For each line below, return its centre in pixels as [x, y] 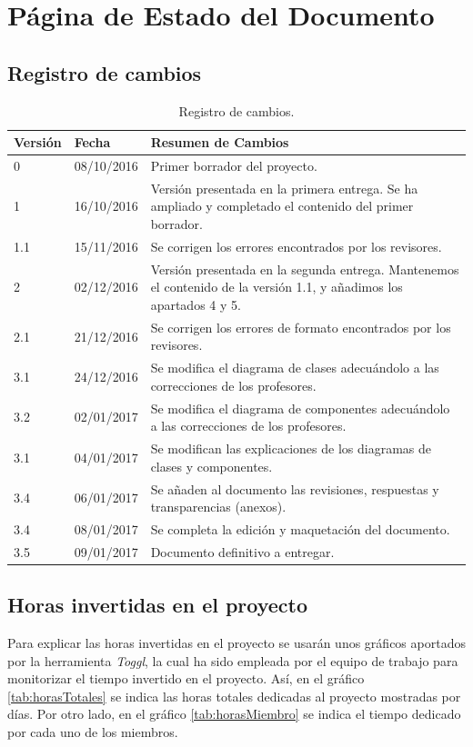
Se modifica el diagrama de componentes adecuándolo [300, 408]
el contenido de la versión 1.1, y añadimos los [277, 287]
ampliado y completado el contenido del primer [282, 206]
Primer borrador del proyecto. [234, 166]
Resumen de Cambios [220, 142]
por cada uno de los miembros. [93, 732]
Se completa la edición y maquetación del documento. [300, 528]
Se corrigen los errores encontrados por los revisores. [296, 246]
